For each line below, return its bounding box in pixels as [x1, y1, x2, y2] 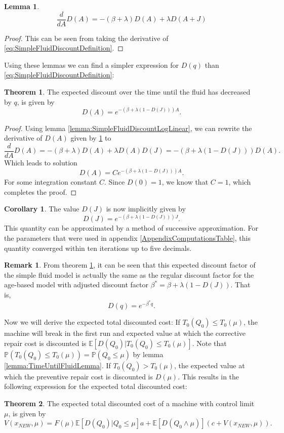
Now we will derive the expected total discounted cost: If [4, 317, 180, 327]
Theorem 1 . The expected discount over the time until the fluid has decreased [4, 86, 251, 97]
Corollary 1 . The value [4, 203, 79, 214]
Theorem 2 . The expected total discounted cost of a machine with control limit [4, 398, 255, 408]
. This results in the [178, 371, 239, 381]
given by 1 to [70, 133, 111, 143]
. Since [104, 177, 125, 187]
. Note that [192, 337, 227, 348]
